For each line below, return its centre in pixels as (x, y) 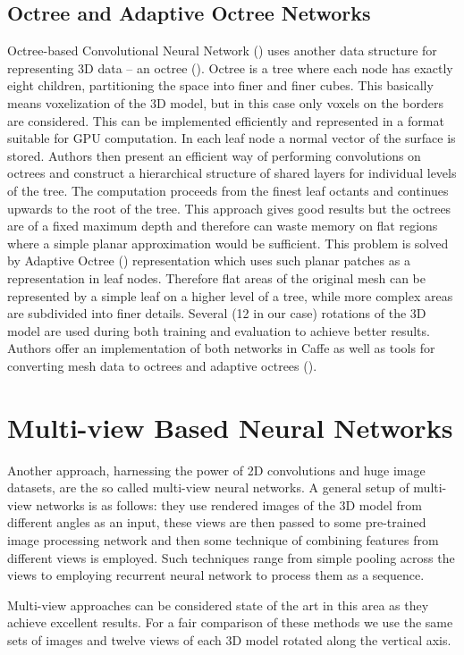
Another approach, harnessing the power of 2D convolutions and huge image (216, 470)
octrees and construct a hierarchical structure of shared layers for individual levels (232, 173)
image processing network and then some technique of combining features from (223, 539)
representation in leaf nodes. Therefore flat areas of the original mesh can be (216, 277)
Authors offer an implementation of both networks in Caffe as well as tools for (221, 348)
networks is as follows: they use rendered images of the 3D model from (229, 504)
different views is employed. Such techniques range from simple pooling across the (231, 557)
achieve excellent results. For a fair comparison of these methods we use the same (230, 622)
